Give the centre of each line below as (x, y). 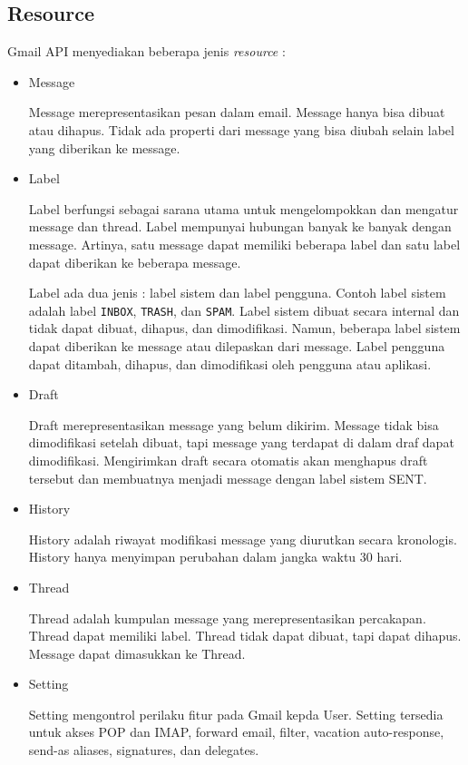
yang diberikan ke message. (104, 147)
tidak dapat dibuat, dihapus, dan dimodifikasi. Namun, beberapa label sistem (244, 328)
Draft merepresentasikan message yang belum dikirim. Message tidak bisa (234, 424)
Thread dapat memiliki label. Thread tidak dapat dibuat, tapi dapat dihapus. (245, 636)
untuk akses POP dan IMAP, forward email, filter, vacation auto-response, (236, 732)
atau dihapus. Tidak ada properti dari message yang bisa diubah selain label (241, 129)
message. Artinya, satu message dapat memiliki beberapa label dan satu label (244, 244)
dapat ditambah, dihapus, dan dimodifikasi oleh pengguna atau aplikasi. (230, 363)
